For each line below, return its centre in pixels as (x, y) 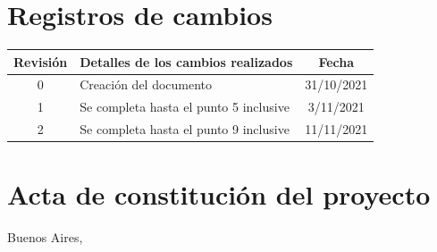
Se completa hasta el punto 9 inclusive (185, 129)
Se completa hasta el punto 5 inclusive (185, 107)
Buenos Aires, (45, 237)
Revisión (41, 61)
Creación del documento (146, 84)
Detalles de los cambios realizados (186, 61)
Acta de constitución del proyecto (219, 194)
